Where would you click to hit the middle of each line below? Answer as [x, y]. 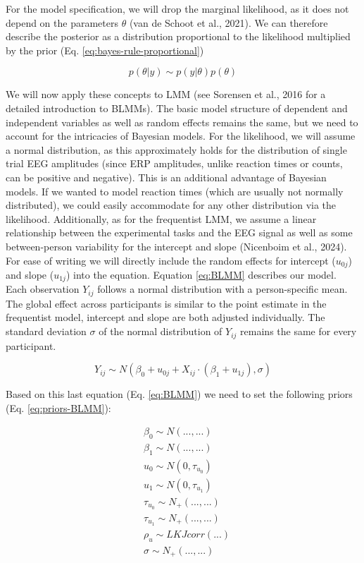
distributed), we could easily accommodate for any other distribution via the [171, 205]
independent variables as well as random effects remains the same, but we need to [182, 122]
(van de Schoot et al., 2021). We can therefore [228, 22]
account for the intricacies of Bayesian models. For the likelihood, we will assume [181, 136]
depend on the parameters [62, 22]
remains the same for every [299, 331]
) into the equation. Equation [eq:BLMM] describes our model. [201, 274]
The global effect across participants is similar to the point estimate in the [166, 303]
